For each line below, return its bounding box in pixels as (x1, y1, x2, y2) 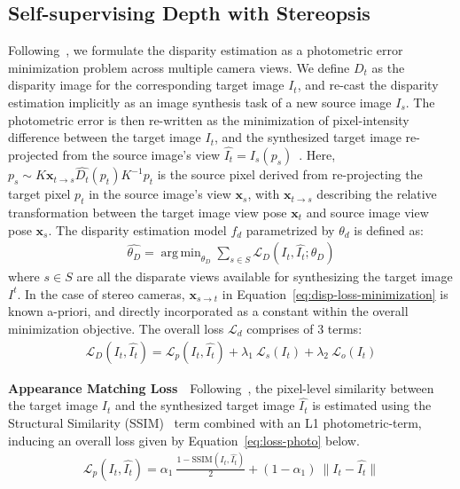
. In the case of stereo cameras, (17, 284, 185, 303)
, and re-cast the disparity (297, 75, 439, 94)
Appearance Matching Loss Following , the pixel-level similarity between (8, 378, 434, 397)
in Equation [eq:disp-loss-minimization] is (222, 284, 448, 303)
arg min (160, 247, 201, 260)
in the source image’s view (89, 185, 231, 203)
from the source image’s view (62, 145, 221, 163)
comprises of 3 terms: (246, 319, 363, 337)
